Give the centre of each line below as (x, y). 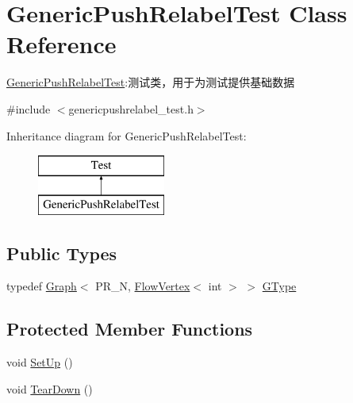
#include (29, 108)
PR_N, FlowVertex (143, 286)
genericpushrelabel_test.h (131, 108)
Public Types (62, 253)
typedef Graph (42, 286)
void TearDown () (50, 388)
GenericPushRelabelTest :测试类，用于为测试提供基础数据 (151, 82)
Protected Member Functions (130, 329)
